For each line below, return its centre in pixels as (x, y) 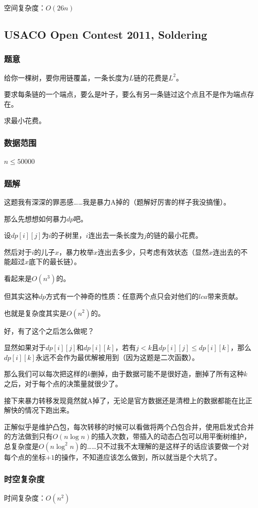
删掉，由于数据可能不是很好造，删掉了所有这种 (167, 374)
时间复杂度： (25, 497)
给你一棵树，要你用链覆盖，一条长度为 (66, 77)
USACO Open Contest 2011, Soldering (106, 34)
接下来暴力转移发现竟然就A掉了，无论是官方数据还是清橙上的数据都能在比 (125, 400)
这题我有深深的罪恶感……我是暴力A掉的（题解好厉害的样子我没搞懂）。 (117, 202)
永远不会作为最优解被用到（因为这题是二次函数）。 (117, 357)
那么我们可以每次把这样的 (46, 374)
